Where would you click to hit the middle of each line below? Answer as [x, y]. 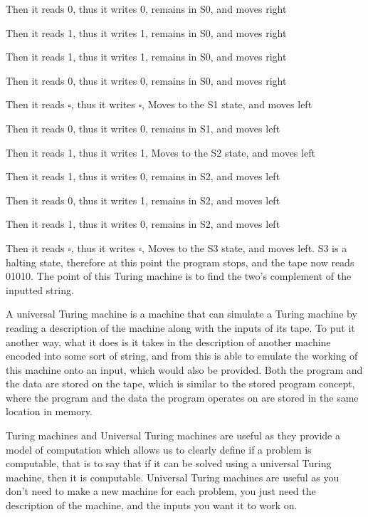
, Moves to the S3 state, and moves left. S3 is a [245, 247]
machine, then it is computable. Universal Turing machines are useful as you [173, 477]
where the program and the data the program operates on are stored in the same [182, 397]
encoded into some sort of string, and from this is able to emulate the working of [182, 356]
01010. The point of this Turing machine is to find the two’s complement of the [179, 276]
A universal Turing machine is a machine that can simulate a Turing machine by [182, 314]
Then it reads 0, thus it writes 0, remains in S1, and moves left [143, 128]
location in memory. [49, 411]
